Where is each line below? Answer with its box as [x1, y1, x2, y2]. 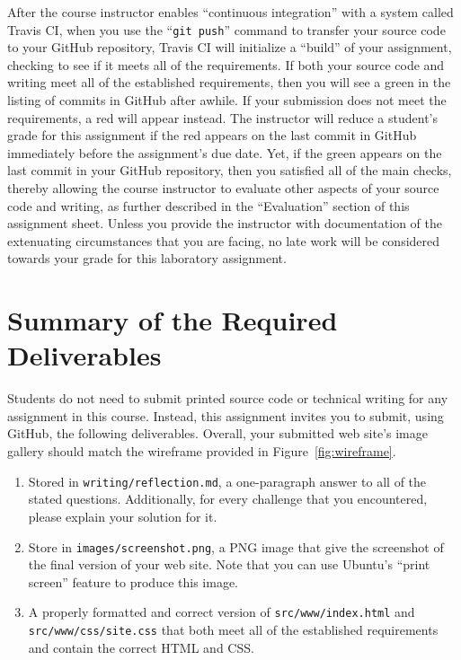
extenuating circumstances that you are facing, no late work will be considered [7, 231, 440, 250]
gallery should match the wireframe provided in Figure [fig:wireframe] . [7, 442, 396, 461]
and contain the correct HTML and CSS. [28, 638, 254, 656]
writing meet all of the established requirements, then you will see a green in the [7, 73, 451, 92]
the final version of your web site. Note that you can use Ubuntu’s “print [28, 555, 430, 574]
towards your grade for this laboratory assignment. [7, 249, 287, 268]
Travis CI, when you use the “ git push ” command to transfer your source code [7, 20, 446, 39]
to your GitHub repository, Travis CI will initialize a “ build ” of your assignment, [7, 38, 452, 57]
